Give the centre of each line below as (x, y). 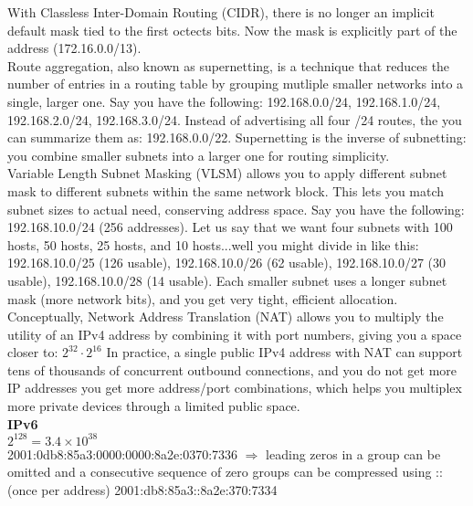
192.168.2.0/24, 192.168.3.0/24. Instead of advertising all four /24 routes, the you (235, 119)
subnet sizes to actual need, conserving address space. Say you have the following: (236, 209)
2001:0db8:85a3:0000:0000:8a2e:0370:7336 (123, 453)
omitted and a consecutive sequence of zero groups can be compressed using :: (225, 472)
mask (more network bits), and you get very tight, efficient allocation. (203, 298)
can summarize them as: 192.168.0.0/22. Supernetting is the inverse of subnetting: (237, 137)
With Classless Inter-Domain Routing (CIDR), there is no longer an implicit (221, 12)
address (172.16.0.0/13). (74, 48)
